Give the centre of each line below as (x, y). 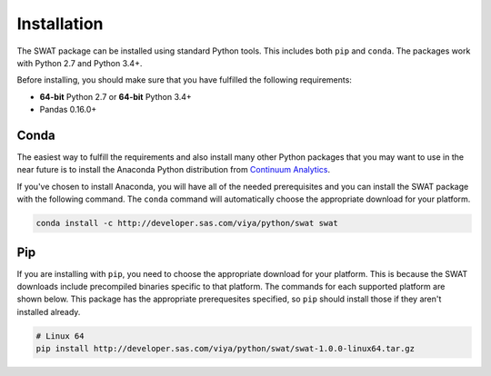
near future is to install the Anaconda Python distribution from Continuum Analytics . (174, 170)
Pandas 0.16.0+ (68, 110)
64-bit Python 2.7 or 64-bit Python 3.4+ (116, 96)
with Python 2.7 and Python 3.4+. (80, 63)
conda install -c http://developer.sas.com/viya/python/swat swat (187, 223)
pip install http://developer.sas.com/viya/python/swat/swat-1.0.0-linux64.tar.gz (225, 349)
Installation (60, 24)
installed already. (49, 312)
